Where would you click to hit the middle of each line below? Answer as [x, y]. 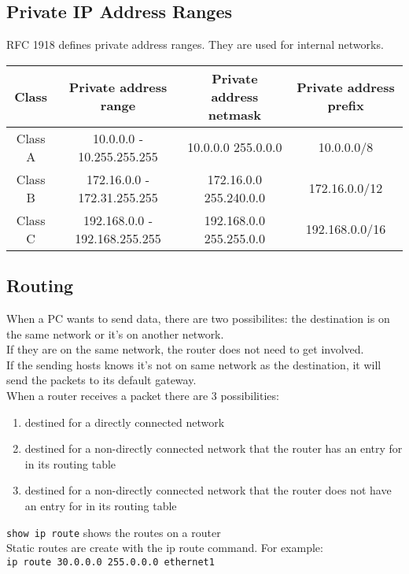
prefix [346, 106]
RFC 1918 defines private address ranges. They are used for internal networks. [195, 44]
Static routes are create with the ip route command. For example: [165, 548]
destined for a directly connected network [125, 422]
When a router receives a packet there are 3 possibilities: [143, 395]
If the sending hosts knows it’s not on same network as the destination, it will [194, 364]
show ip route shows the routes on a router [114, 532]
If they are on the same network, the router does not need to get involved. [185, 349]
